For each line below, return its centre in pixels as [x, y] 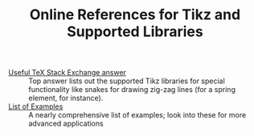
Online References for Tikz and [135, 15]
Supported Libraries [135, 32]
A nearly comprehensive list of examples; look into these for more [137, 115]
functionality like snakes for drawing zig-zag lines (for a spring [132, 90]
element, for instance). [66, 98]
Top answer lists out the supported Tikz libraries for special [127, 81]
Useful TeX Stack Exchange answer [68, 73]
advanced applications [66, 124]
